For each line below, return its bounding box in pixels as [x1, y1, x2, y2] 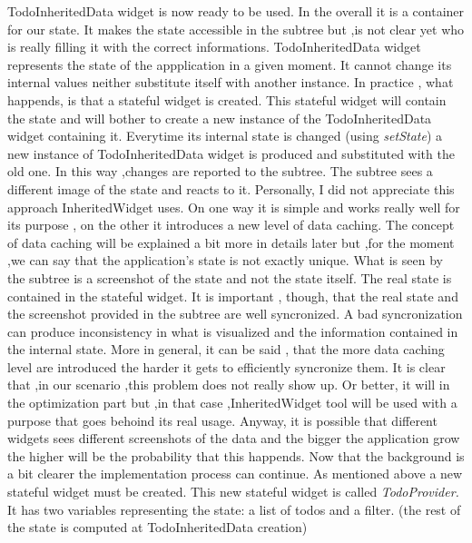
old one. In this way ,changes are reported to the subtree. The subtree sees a [7, 162, 433, 181]
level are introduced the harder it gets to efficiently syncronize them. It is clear [7, 357, 446, 376]
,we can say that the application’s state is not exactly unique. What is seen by [7, 251, 443, 270]
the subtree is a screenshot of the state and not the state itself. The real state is [7, 268, 452, 287]
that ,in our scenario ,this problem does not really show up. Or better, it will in [7, 375, 450, 394]
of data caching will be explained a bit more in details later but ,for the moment [7, 232, 455, 252]
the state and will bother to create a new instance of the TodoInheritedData [7, 108, 432, 127]
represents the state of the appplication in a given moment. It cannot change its [7, 54, 452, 74]
